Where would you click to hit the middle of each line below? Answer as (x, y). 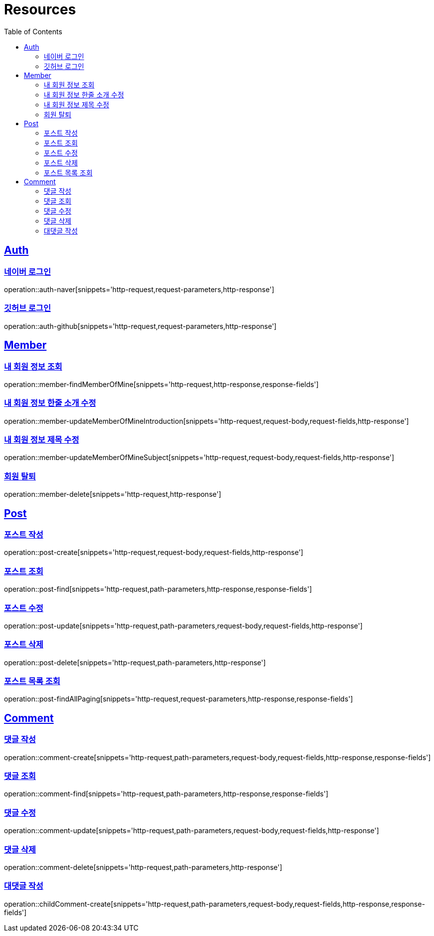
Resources (40, 9)
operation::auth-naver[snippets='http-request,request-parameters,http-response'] (139, 289)
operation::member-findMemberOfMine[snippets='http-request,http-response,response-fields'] (161, 384)
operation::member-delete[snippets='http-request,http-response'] (113, 494)
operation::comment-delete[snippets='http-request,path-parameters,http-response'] (143, 867)
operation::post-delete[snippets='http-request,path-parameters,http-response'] (135, 662)
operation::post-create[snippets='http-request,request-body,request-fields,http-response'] (154, 552)
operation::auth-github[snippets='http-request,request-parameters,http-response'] (140, 326)
